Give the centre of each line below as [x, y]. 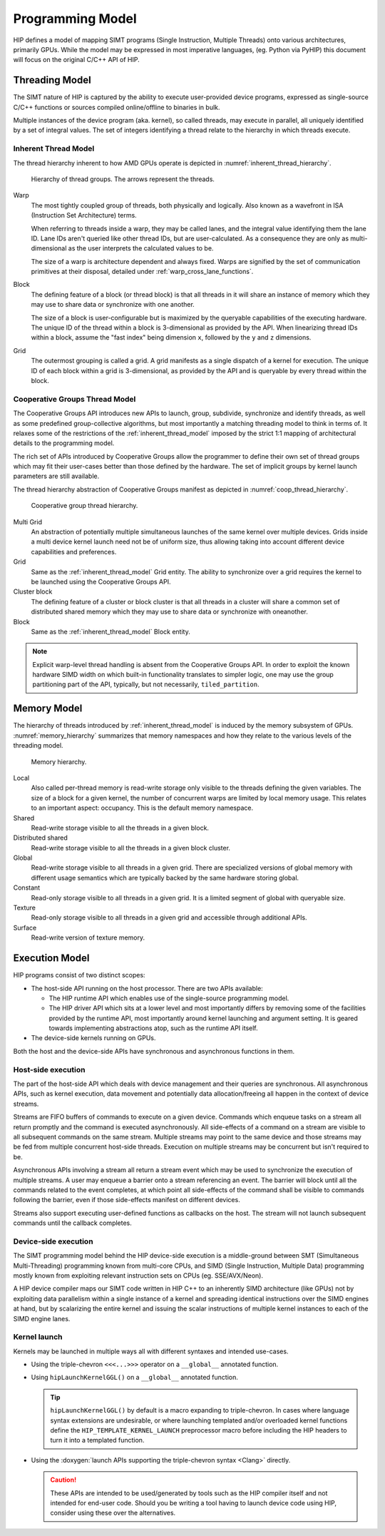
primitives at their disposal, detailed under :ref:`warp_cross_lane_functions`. [142, 272]
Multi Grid [28, 522]
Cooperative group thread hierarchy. [84, 506]
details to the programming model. [64, 443]
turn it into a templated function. [97, 1440]
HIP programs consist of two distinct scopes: [79, 975]
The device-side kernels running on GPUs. [93, 1038]
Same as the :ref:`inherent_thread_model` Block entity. [111, 631]
